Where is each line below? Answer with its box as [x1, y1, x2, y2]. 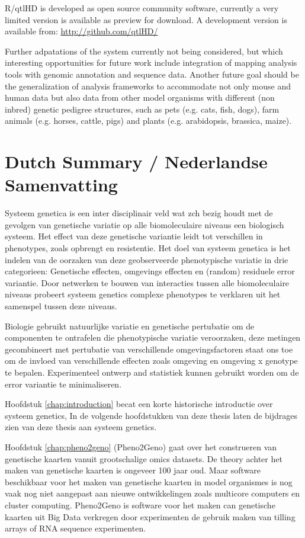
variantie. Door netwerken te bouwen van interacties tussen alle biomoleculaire [5, 276, 290, 289]
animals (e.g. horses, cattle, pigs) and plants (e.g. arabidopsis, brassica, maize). [5, 114, 292, 127]
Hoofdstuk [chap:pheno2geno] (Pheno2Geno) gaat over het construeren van [5, 440, 277, 453]
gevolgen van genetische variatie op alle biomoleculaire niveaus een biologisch [5, 218, 284, 230]
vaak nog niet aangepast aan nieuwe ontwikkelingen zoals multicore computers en [5, 487, 300, 499]
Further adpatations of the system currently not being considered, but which [5, 44, 283, 57]
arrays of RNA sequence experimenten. [5, 522, 146, 534]
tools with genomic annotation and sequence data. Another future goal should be [5, 68, 299, 80]
